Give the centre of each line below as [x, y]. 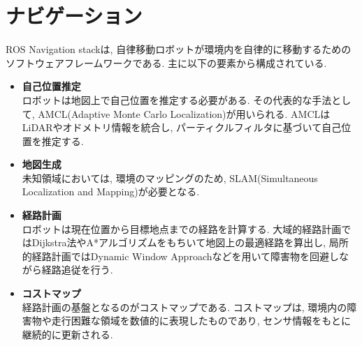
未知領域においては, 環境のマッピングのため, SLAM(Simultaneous [170, 178]
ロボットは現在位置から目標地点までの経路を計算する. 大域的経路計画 [182, 228]
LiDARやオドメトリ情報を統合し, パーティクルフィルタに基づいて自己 [182, 127]
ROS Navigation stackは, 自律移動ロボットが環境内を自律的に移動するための [179, 49]
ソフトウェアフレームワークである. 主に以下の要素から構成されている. [166, 62]
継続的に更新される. [67, 334]
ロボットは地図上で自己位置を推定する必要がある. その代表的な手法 [177, 99]
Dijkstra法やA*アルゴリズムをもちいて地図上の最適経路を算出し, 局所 [190, 242]
